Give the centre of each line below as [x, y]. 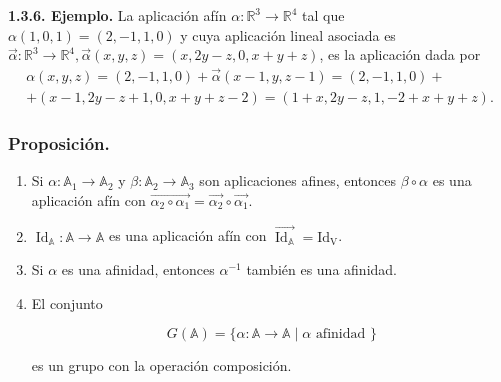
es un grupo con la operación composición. [161, 365]
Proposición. [59, 142]
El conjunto [67, 302]
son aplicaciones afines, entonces [298, 180]
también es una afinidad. [321, 269]
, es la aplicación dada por [400, 54]
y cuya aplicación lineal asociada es [288, 34]
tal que [323, 15]
